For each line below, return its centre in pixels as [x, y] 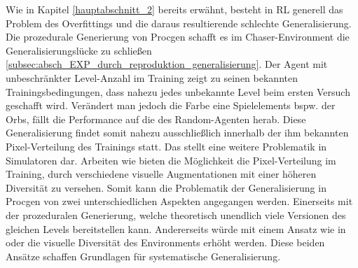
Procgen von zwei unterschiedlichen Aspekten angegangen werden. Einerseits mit [179, 201]
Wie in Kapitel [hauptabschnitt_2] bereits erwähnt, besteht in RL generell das [174, 9]
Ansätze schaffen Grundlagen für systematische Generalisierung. [143, 256]
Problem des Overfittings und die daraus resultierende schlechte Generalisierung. [179, 23]
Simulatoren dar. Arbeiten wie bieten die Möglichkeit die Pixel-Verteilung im [171, 160]
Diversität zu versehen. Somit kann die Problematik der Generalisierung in [166, 187]
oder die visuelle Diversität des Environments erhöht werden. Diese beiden [165, 242]
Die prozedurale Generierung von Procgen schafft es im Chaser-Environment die [178, 37]
